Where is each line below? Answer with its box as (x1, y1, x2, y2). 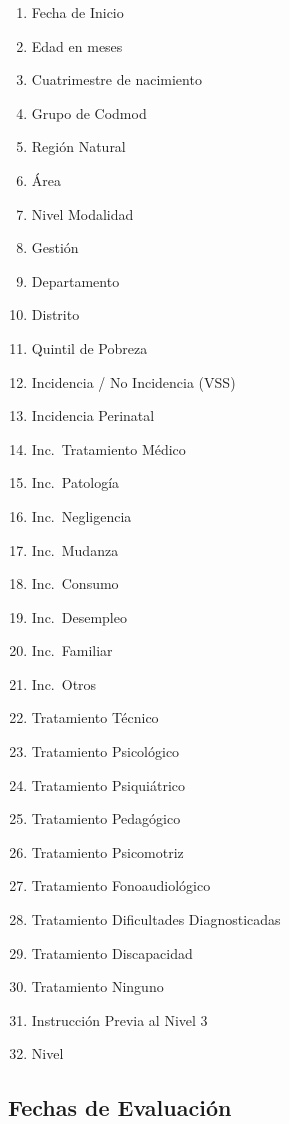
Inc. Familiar (31, 640, 113, 661)
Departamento (31, 270, 120, 291)
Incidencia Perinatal (31, 405, 155, 426)
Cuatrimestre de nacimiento (31, 69, 202, 90)
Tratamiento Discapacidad (31, 942, 193, 963)
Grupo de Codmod (31, 102, 147, 123)
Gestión (31, 237, 79, 258)
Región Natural (31, 136, 126, 157)
